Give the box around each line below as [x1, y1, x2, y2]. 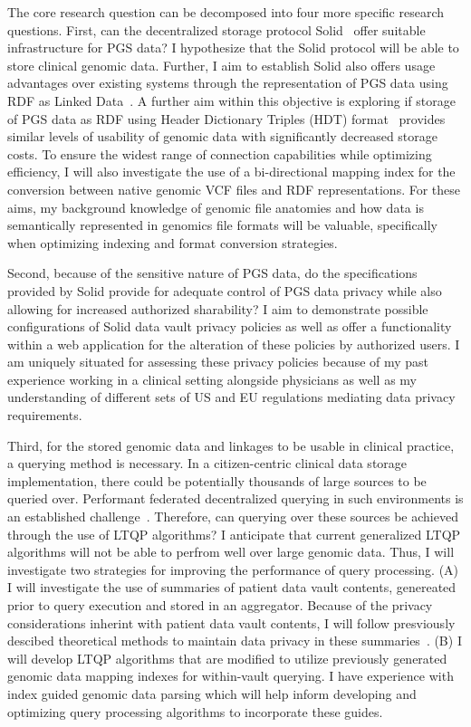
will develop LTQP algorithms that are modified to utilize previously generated [7, 648, 447, 667]
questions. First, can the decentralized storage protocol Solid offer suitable [7, 20, 426, 39]
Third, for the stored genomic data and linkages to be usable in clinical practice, [7, 435, 455, 454]
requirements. [7, 406, 82, 425]
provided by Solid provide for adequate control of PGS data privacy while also [7, 281, 442, 300]
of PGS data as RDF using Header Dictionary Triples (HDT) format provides [7, 109, 446, 128]
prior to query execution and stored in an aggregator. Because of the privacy [7, 596, 433, 614]
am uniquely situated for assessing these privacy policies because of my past [7, 352, 429, 371]
